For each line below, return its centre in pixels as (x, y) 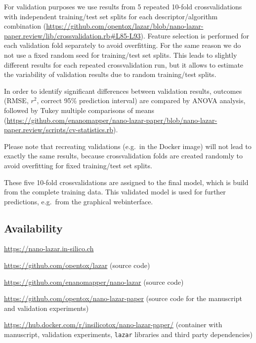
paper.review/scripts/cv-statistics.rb (59, 130)
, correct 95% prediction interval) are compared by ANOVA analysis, (141, 100)
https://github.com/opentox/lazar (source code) (77, 265)
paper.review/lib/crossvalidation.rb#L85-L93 (72, 35)
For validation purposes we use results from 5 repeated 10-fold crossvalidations (123, 6)
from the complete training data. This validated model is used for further (115, 192)
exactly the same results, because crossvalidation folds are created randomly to (123, 156)
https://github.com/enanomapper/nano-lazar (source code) (94, 282)
